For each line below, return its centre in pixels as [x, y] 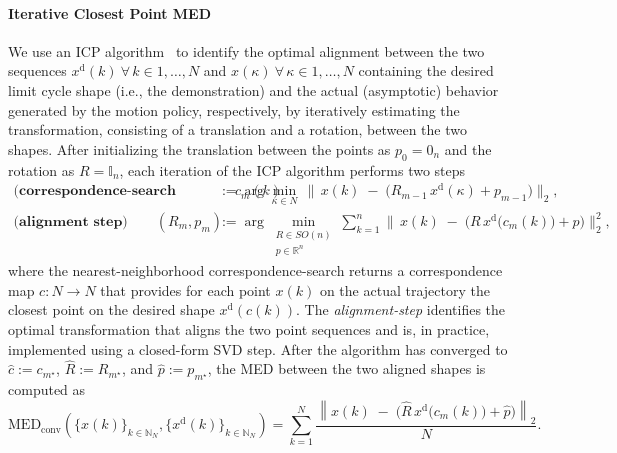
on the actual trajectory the [404, 289]
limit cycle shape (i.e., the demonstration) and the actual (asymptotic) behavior [253, 89]
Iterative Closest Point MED [109, 12]
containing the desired [426, 70]
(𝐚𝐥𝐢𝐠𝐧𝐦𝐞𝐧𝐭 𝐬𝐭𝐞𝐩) [70, 222]
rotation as [41, 169]
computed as [47, 389]
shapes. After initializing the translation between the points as [199, 148]
